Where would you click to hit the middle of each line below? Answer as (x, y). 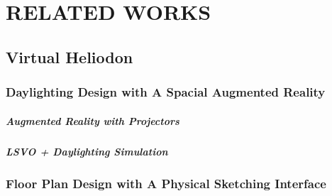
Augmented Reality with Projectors (93, 120)
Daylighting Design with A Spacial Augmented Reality (166, 92)
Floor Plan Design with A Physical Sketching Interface (166, 183)
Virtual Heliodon (70, 56)
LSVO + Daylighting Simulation (87, 151)
